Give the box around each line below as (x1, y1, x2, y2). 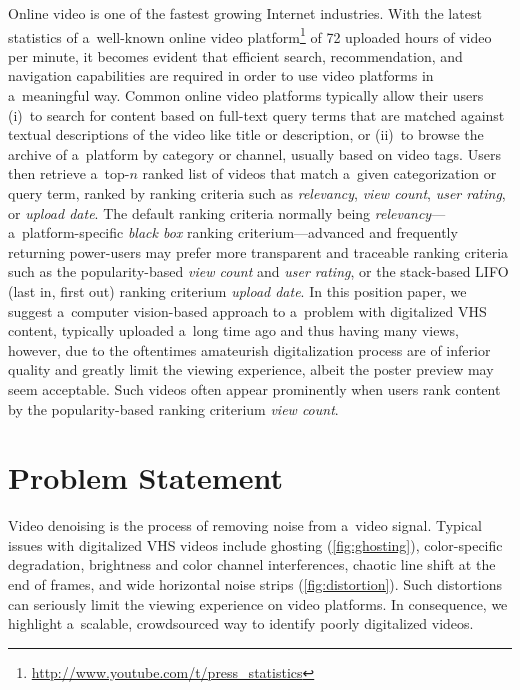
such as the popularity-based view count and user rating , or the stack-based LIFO (8, 261, 509, 282)
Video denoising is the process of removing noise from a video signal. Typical (8, 515, 482, 536)
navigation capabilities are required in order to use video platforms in (8, 65, 434, 86)
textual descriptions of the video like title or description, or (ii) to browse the (8, 124, 484, 145)
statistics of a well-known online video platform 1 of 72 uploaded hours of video (8, 23, 492, 47)
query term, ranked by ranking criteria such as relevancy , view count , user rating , (8, 183, 506, 203)
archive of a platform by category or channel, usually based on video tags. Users (8, 143, 501, 164)
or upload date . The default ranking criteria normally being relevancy (8, 202, 432, 223)
